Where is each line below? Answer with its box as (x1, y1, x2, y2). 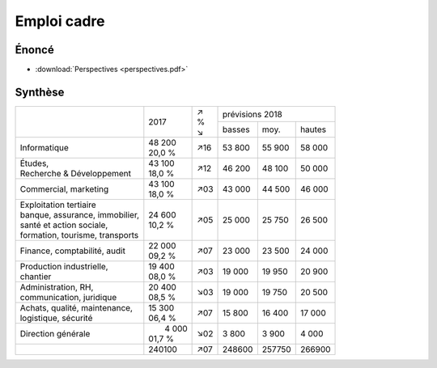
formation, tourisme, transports (19, 229, 139, 240)
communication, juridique (19, 291, 117, 302)
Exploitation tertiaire (19, 199, 96, 210)
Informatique (19, 142, 69, 153)
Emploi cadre (15, 12, 105, 30)
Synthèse (15, 85, 65, 99)
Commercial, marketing (19, 183, 109, 194)
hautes (299, 124, 327, 135)
